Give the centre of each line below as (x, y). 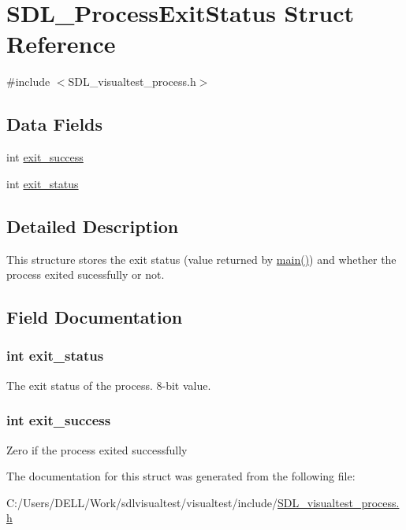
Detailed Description (93, 226)
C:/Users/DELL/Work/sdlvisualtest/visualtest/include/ (142, 502)
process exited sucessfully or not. (86, 274)
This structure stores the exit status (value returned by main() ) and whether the (201, 259)
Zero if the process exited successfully (97, 449)
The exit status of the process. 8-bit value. (109, 385)
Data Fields (55, 124)
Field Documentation (95, 317)
